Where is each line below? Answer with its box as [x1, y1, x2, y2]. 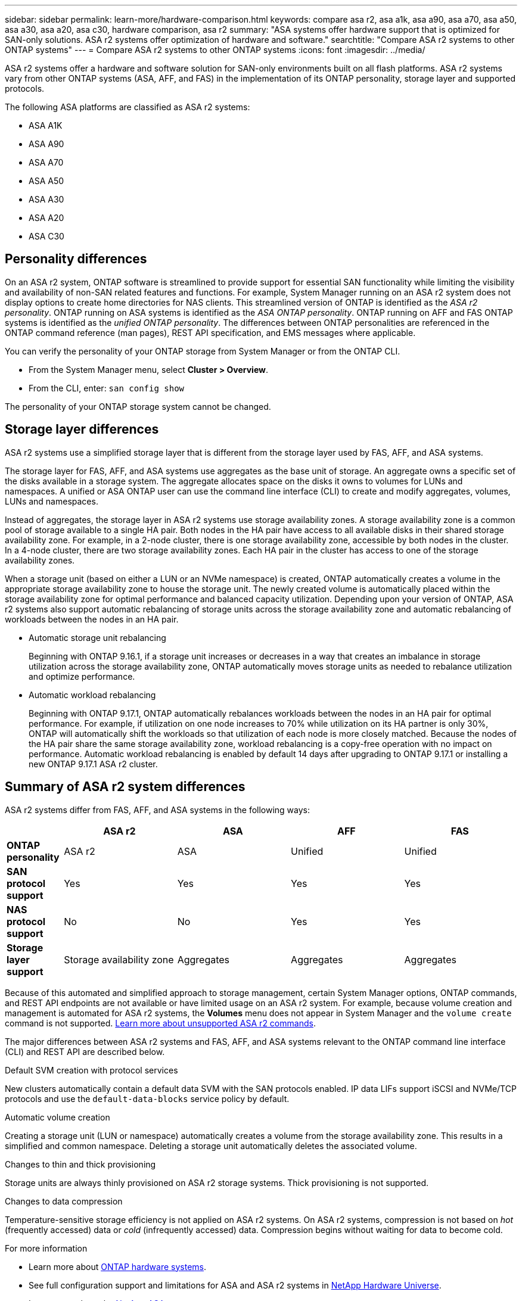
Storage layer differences [5, 422, 159, 437]
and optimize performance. [29, 671, 135, 681]
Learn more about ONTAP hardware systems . [29, 1261, 207, 1272]
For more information [5, 1243, 88, 1253]
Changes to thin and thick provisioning [5, 1159, 156, 1169]
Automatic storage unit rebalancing [29, 632, 166, 643]
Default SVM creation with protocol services [5, 1065, 178, 1075]
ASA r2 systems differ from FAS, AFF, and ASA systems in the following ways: [5, 804, 310, 815]
